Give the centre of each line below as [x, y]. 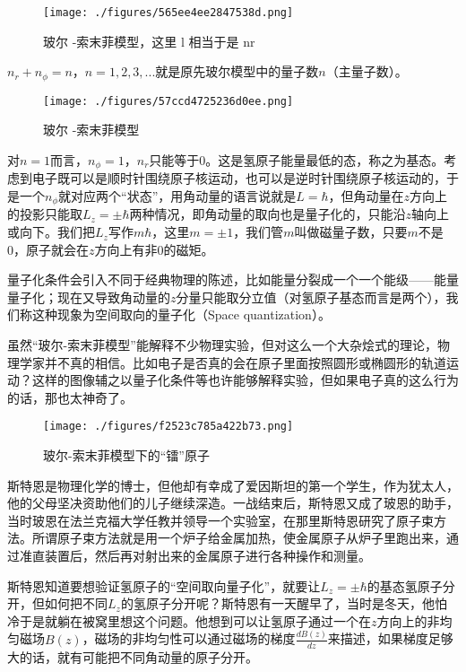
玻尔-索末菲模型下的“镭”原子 [126, 455]
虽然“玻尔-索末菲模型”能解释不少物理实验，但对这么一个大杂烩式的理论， [222, 345]
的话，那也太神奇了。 [70, 397]
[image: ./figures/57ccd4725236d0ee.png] [168, 101]
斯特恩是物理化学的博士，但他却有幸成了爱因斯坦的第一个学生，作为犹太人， [233, 485]
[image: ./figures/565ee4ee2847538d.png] [168, 13]
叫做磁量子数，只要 [351, 232]
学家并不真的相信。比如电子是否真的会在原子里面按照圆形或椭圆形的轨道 [233, 362]
